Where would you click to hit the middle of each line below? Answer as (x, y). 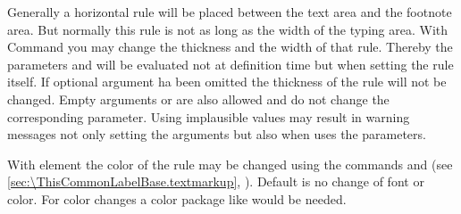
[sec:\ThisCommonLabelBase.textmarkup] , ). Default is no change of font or (216, 181)
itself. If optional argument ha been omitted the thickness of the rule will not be (227, 82)
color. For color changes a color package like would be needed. (177, 198)
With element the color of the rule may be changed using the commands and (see (230, 164)
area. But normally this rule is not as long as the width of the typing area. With (228, 29)
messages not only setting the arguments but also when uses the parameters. (217, 134)
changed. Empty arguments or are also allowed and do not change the (198, 99)
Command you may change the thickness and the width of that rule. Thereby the (230, 47)
